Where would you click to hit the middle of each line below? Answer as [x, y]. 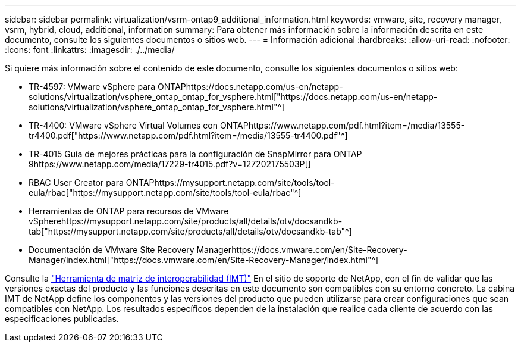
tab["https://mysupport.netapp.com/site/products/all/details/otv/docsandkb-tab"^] [190, 231]
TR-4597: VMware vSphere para [92, 87]
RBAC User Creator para [76, 182]
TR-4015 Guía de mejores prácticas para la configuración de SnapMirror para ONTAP [195, 154]
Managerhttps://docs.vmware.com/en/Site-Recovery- [302, 250]
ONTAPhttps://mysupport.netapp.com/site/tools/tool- [230, 182]
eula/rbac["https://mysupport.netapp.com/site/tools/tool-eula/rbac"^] [165, 193]
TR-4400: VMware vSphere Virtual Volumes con [123, 125]
